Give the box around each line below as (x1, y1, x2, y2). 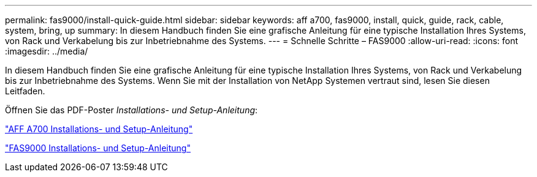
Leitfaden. (5, 86, 45, 96)
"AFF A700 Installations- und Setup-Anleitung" (5, 124, 193, 134)
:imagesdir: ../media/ (5, 46, 88, 56)
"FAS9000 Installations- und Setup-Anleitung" (5, 143, 191, 153)
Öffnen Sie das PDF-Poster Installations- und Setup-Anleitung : (5, 105, 258, 115)
